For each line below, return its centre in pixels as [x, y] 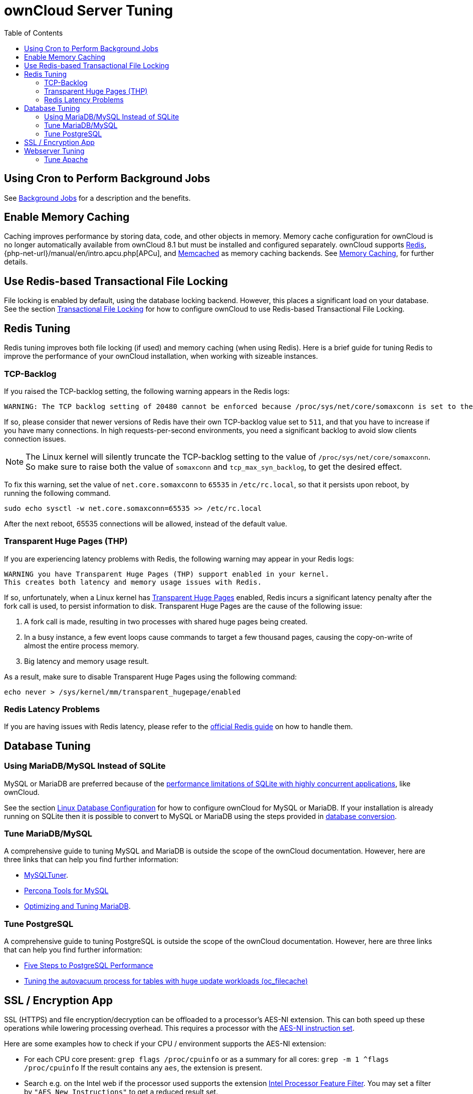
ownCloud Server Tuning [89, 11]
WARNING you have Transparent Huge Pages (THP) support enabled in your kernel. [167, 574]
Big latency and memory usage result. [87, 661]
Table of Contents [34, 33]
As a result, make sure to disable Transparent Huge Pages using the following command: [151, 676]
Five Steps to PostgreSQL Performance [89, 966]
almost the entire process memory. [82, 645]
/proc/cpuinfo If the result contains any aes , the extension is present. [143, 1067]
